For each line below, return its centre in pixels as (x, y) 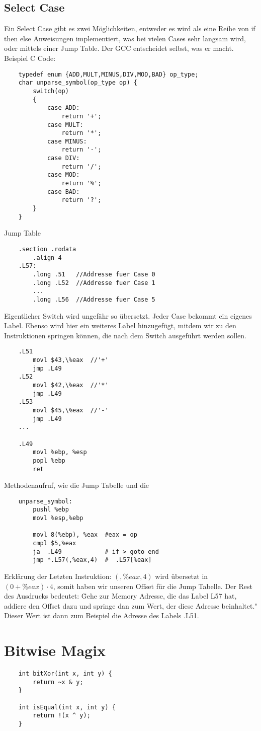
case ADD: (63, 108)
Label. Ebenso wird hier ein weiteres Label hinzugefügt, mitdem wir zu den (120, 325)
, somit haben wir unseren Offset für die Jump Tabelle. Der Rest (153, 586)
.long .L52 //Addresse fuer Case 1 (94, 283)
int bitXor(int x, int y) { (65, 674)
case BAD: (63, 192)
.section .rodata (47, 249)
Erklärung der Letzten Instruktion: (58, 576)
